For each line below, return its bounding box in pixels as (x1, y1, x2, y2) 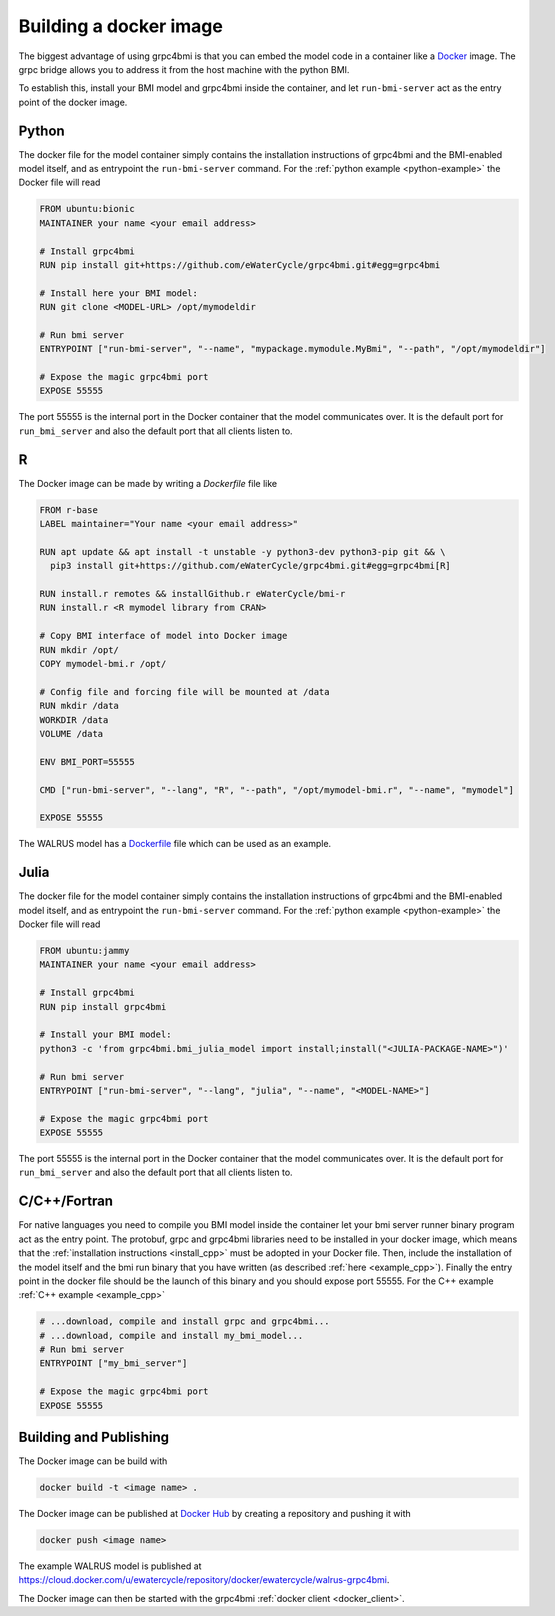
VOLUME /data (39, 728, 104, 739)
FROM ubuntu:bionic (39, 203, 135, 215)
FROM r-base (39, 504, 99, 515)
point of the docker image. (18, 96, 128, 108)
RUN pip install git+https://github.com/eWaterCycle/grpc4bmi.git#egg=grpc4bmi (39, 259, 441, 270)
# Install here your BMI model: (39, 287, 199, 299)
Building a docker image (18, 15, 224, 37)
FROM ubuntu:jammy (39, 945, 130, 956)
